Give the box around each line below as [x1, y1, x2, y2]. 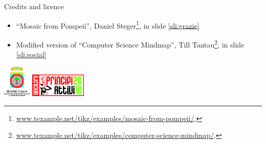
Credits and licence [4, 1, 64, 11]
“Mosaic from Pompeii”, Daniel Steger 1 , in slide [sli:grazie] [16, 18, 199, 31]
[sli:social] [16, 49, 47, 60]
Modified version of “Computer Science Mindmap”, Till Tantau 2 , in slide [16, 37, 245, 50]
